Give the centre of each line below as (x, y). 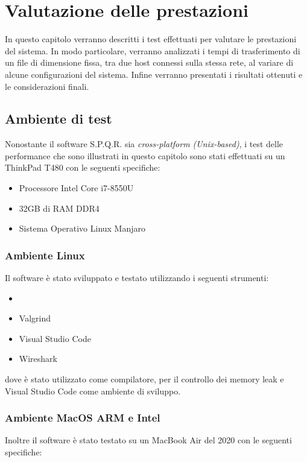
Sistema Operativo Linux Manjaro (82, 228)
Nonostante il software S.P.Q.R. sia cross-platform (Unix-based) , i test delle (144, 144)
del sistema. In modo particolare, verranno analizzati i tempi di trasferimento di (153, 50)
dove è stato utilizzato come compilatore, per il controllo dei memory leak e (144, 379)
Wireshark (38, 359)
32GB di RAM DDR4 (59, 208)
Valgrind (35, 318)
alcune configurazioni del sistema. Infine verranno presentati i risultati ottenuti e (154, 74)
